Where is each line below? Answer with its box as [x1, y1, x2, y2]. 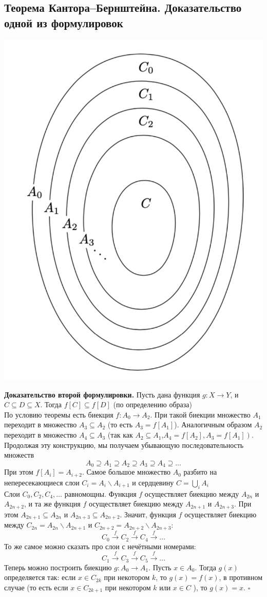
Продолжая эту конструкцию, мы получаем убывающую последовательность [4, 439, 244, 450]
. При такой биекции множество [150, 409, 251, 420]
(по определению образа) [113, 399, 192, 410]
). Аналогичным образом [174, 419, 252, 430]
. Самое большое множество [82, 466, 171, 477]
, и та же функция [24, 498, 81, 509]
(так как [107, 429, 133, 440]
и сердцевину [132, 477, 174, 487]
